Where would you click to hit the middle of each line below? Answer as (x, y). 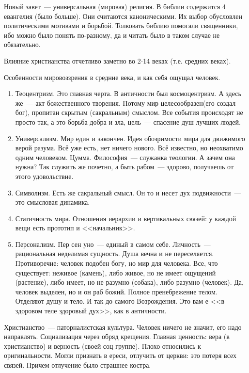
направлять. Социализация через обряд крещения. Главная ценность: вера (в (117, 336)
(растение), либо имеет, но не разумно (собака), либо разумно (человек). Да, (129, 282)
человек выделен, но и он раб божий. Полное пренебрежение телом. (116, 291)
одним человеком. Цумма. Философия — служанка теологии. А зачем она (125, 157)
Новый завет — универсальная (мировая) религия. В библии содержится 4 (115, 6)
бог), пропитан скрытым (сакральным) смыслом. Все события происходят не (129, 112)
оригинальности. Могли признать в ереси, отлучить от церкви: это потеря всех (120, 355)
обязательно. (22, 44)
